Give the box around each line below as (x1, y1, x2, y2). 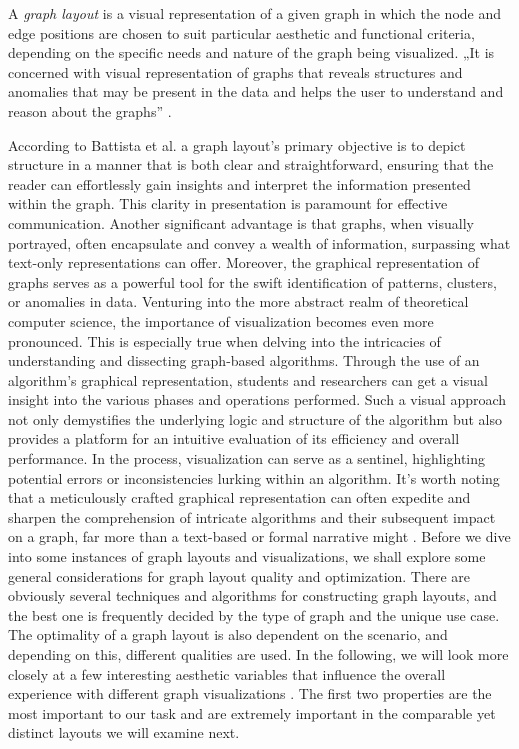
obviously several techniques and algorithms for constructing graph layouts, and (8, 585, 497, 606)
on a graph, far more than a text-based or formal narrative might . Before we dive (8, 526, 511, 547)
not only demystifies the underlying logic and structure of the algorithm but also (8, 408, 503, 429)
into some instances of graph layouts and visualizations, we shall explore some (8, 546, 486, 567)
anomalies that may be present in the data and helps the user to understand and (8, 81, 504, 102)
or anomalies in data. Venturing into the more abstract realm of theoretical (8, 291, 469, 312)
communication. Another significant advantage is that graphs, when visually (8, 212, 474, 233)
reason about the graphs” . (8, 100, 172, 121)
